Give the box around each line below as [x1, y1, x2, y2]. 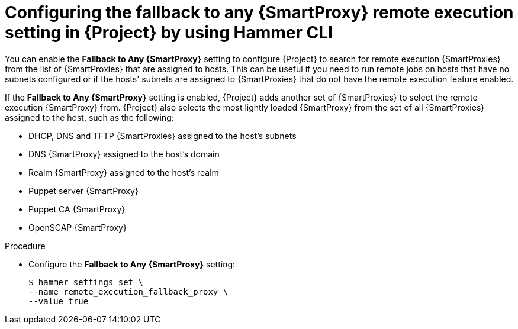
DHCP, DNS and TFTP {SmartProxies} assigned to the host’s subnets [28, 130, 297, 141]
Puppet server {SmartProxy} [28, 185, 139, 196]
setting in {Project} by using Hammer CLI [5, 22, 333, 43]
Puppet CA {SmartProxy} [28, 204, 126, 214]
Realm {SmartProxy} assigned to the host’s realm [28, 167, 219, 178]
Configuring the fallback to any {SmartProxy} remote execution [5, 2, 514, 22]
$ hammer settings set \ [28, 277, 143, 287]
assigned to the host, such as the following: [5, 112, 174, 122]
